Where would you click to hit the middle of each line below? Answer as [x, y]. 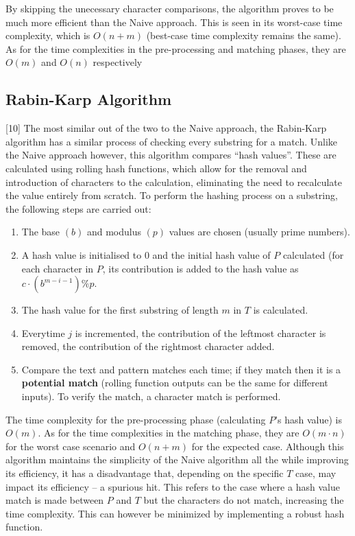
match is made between [55, 500]
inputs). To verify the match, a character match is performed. [151, 396]
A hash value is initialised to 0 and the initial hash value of [146, 254]
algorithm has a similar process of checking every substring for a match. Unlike [172, 141]
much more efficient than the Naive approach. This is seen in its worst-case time [174, 22]
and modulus [114, 232]
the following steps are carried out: [78, 208]
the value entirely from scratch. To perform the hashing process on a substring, [172, 195]
